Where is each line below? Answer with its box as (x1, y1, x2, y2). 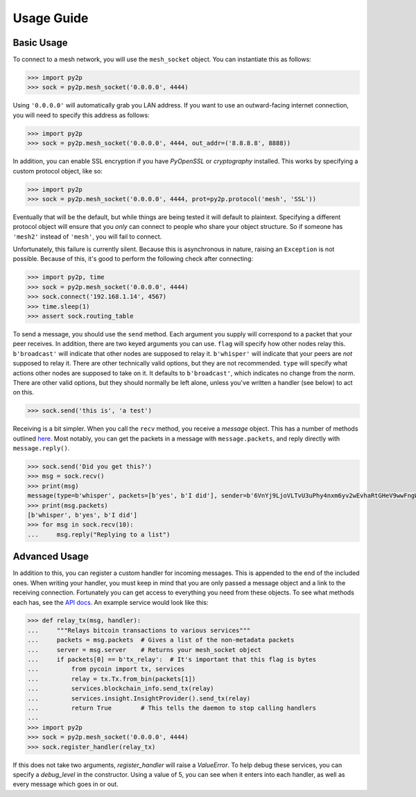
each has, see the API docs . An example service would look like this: (12, 598, 209, 606)
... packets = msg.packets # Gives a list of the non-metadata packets (27, 636, 295, 644)
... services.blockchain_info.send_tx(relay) (27, 685, 214, 693)
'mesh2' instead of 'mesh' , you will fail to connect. (12, 232, 162, 241)
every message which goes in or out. (12, 780, 119, 789)
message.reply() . (12, 444, 70, 452)
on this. (12, 388, 35, 397)
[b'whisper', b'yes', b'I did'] (27, 511, 138, 520)
